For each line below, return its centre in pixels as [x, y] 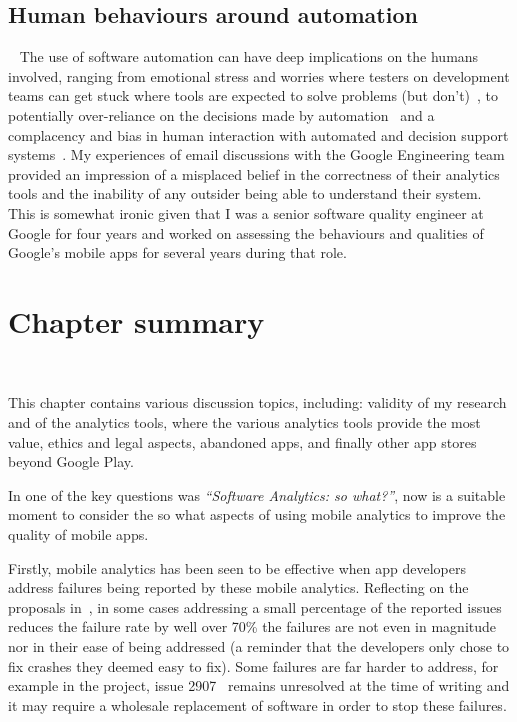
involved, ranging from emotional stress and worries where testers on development [259, 75]
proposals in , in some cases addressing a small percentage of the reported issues [255, 606]
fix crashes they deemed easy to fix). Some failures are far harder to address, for [253, 665]
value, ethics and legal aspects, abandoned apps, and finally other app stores [242, 441]
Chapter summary [136, 320]
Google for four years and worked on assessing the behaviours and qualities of [246, 232]
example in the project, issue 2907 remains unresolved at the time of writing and [259, 685]
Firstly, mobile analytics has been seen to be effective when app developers [237, 567]
